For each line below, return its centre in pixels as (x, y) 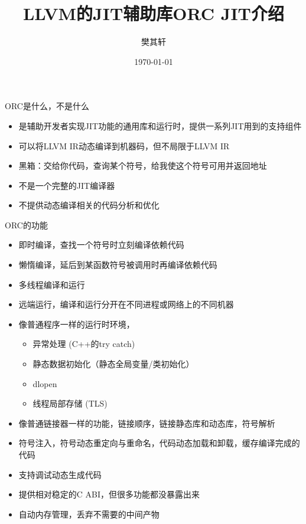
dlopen (45, 383)
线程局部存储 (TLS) (70, 403)
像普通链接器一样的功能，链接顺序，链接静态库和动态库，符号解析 (147, 423)
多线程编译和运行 (52, 284)
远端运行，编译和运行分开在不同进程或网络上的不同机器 (126, 304)
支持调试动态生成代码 (60, 474)
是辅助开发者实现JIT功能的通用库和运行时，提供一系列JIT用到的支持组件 (160, 125)
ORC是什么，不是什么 (47, 106)
